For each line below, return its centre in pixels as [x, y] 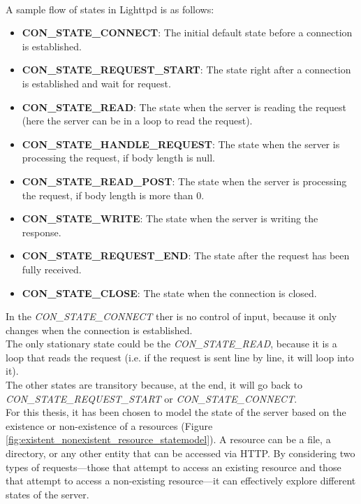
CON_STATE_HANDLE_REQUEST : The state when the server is [181, 144]
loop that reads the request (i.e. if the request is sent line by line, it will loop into [180, 357]
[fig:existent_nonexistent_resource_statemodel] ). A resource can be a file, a [168, 439]
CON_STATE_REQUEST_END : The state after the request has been [186, 255]
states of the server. [47, 494]
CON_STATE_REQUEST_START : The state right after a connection [186, 70]
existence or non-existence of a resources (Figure [109, 425]
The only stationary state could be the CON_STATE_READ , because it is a [171, 344]
